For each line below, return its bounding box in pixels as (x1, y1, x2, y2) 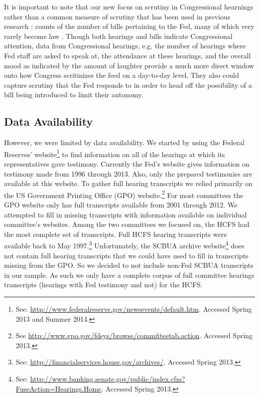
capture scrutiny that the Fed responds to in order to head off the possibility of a (4, 79, 252, 90)
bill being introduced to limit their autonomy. (4, 89, 143, 100)
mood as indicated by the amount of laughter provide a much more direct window (4, 60, 254, 70)
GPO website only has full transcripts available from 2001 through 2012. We (4, 199, 238, 210)
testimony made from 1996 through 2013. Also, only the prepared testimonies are (4, 168, 252, 179)
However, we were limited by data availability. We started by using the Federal (4, 137, 245, 148)
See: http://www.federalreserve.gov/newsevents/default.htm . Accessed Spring (15, 304, 252, 314)
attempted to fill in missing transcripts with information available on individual (4, 209, 247, 219)
